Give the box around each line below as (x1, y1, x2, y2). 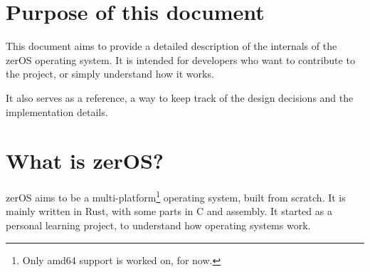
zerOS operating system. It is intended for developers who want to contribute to (6, 52, 355, 67)
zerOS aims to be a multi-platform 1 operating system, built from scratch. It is (6, 188, 346, 204)
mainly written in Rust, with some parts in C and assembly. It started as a (6, 204, 332, 219)
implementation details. (6, 104, 108, 119)
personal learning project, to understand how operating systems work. (6, 218, 311, 233)
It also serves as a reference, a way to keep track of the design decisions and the (6, 90, 354, 105)
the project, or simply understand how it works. (6, 66, 214, 81)
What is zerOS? (6, 146, 164, 175)
